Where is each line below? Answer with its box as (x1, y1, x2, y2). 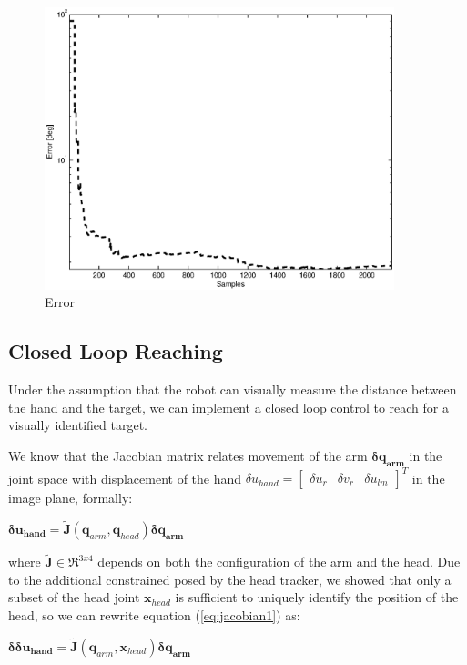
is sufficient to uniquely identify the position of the (175, 588, 459, 607)
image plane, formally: (8, 488, 133, 507)
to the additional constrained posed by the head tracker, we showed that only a (8, 569, 452, 588)
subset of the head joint (8, 588, 140, 607)
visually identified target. (8, 415, 147, 435)
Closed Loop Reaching (8, 337, 223, 365)
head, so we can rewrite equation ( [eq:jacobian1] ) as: (8, 606, 300, 625)
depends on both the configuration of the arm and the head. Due (97, 552, 461, 571)
